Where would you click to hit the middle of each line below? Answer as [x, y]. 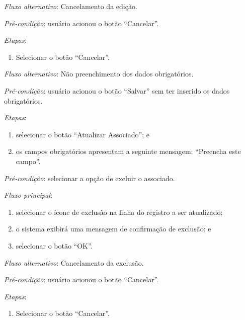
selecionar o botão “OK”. [54, 245]
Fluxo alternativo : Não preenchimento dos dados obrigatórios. [99, 74]
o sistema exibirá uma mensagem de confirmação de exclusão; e [113, 229]
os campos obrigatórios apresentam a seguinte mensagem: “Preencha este [128, 151]
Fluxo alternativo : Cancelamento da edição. [71, 6]
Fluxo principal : [28, 195]
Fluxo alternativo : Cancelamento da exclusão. [74, 262]
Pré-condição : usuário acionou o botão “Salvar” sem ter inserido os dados [117, 90]
